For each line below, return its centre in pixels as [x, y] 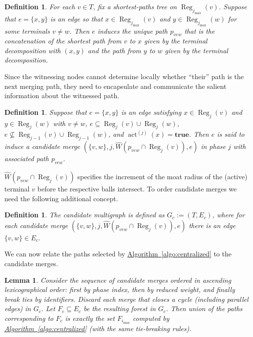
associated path [27, 158]
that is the [200, 31]
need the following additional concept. [61, 198]
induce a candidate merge [42, 146]
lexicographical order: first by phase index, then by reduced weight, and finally [120, 289]
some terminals [27, 31]
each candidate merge [36, 225]
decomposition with [33, 50]
